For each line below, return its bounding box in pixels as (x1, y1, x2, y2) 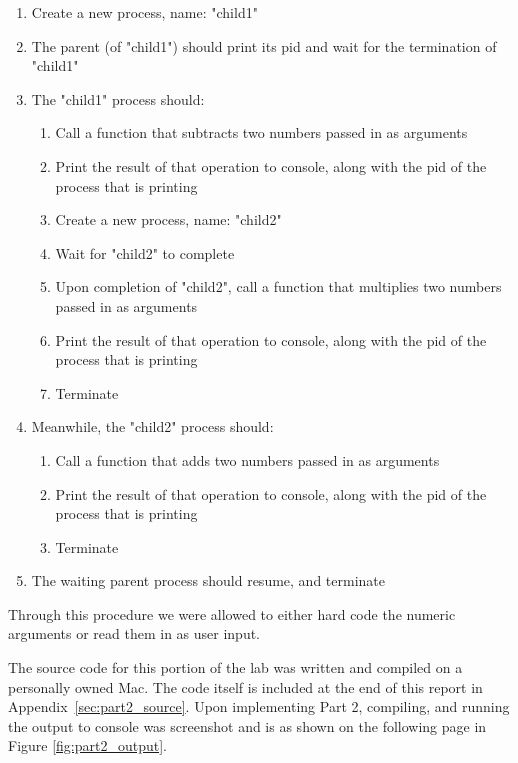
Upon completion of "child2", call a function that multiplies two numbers (55, 276, 502, 297)
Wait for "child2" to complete (55, 242, 235, 263)
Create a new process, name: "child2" (55, 209, 282, 230)
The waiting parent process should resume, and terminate (31, 570, 385, 591)
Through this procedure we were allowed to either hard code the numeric (8, 603, 456, 624)
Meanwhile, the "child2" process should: (31, 416, 274, 437)
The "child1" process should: (31, 88, 205, 109)
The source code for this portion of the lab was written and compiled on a (8, 657, 463, 678)
